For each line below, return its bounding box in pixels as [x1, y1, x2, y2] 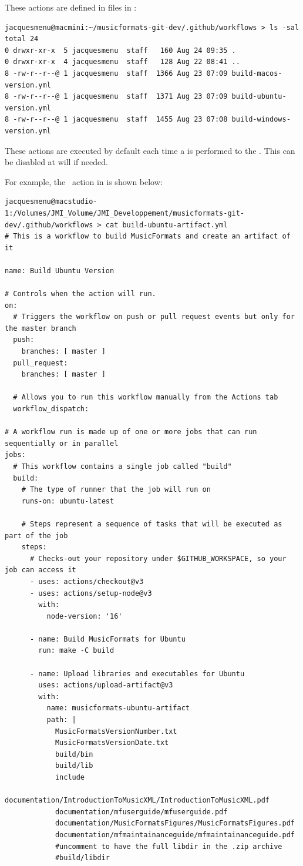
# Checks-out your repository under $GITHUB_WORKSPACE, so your [29, 554, 287, 563]
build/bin [55, 750, 93, 758]
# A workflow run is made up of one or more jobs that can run [5, 428, 257, 437]
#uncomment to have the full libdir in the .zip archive [55, 842, 282, 851]
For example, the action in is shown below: [5, 175, 163, 187]
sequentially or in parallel [5, 439, 119, 448]
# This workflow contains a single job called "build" [13, 462, 232, 471]
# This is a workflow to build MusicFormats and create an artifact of [5, 232, 291, 241]
